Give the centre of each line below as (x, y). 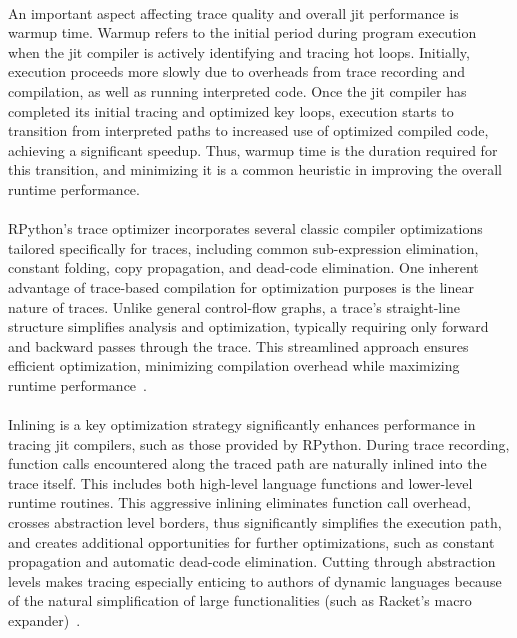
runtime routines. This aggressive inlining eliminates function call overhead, (239, 502)
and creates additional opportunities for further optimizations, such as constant (251, 541)
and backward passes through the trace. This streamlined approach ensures (238, 345)
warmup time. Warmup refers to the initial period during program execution (242, 32)
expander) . (44, 620)
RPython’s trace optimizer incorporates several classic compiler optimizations (245, 228)
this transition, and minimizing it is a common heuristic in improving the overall (255, 169)
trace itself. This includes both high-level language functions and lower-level (240, 482)
